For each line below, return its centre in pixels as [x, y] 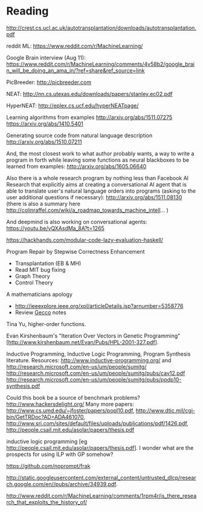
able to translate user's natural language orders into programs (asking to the [101, 191]
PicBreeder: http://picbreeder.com [49, 82]
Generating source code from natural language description [79, 135]
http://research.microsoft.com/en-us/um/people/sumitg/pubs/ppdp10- [94, 379]
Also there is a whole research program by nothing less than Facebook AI [98, 178]
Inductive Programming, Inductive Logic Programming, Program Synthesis [98, 354]
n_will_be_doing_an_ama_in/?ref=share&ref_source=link [76, 70]
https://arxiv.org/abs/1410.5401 [45, 123]
